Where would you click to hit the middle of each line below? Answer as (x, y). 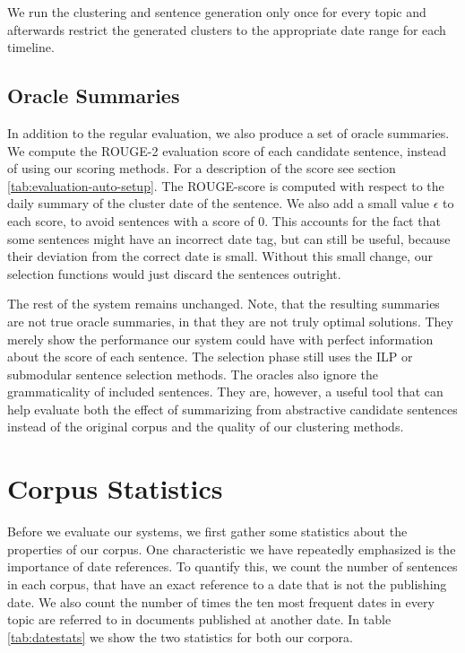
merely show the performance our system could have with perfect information (220, 339)
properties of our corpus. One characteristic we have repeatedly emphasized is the (232, 549)
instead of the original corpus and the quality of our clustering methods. (206, 427)
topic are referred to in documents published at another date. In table (199, 619)
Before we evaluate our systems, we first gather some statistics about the (207, 531)
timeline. (31, 47)
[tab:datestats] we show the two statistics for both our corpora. (180, 636)
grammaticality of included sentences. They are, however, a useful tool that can (225, 392)
